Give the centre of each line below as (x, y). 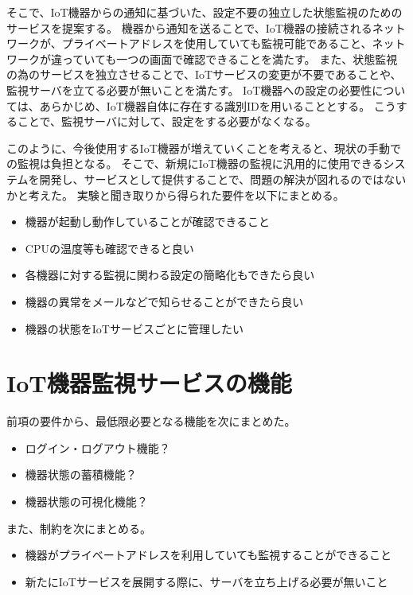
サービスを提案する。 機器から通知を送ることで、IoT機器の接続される (189, 27)
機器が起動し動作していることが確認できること (148, 222)
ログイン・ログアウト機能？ (97, 447)
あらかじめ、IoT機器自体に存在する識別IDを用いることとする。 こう (218, 105)
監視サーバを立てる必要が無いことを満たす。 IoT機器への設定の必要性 (189, 89)
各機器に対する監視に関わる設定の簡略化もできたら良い (170, 275)
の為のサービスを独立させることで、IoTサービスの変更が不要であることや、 (204, 74)
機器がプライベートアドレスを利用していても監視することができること (208, 555)
